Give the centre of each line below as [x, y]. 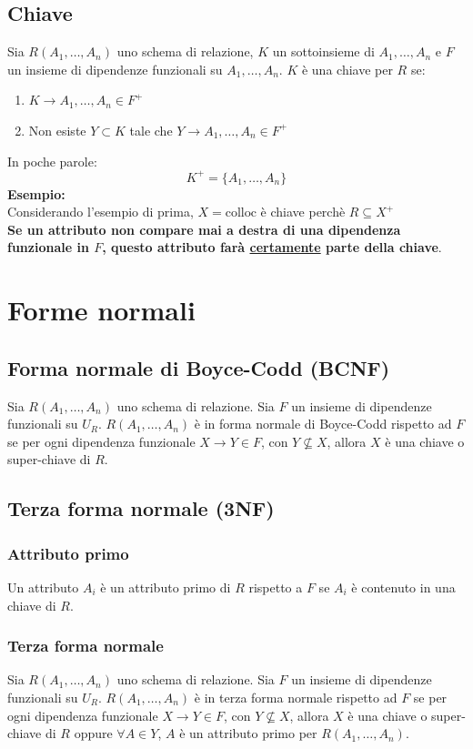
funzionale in [48, 247]
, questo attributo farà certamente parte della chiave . [272, 247]
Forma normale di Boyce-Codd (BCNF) [199, 367]
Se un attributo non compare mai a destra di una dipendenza [204, 229]
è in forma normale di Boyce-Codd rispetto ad [323, 424]
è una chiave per [347, 69]
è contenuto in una [403, 587]
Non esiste [57, 130]
